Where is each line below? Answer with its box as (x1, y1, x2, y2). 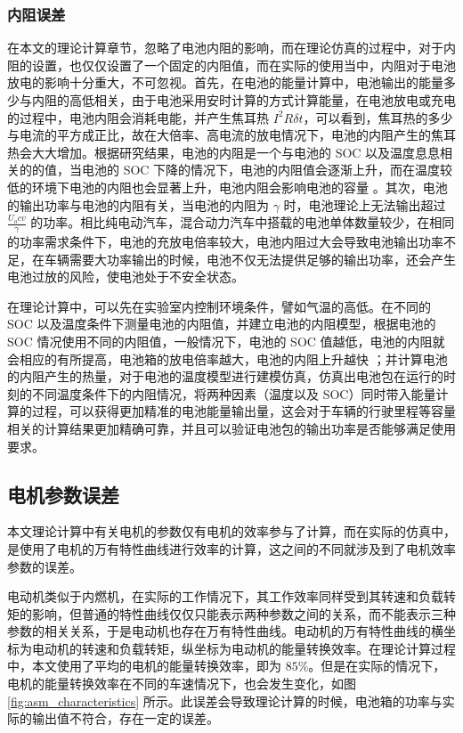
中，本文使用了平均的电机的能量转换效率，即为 (7, 656, 281, 675)
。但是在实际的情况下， (308, 656, 446, 675)
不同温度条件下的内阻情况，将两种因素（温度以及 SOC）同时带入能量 (31, 384, 436, 403)
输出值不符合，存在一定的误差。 (31, 709, 219, 728)
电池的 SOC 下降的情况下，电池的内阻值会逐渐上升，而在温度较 (81, 160, 453, 179)
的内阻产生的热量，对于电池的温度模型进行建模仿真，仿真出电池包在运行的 (7, 367, 443, 386)
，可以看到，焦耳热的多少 (303, 108, 453, 126)
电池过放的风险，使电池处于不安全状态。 (7, 267, 244, 286)
